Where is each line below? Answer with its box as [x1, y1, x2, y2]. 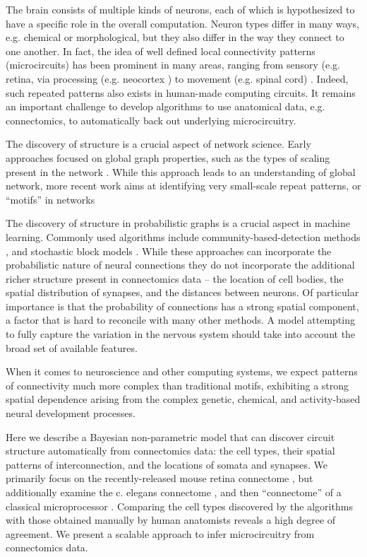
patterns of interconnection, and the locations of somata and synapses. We [6, 457, 327, 471]
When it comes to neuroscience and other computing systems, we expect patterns [6, 364, 358, 379]
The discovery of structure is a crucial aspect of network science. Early [6, 136, 311, 151]
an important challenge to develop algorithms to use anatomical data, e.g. [6, 99, 325, 114]
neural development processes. [6, 406, 136, 421]
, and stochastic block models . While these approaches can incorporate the [6, 243, 332, 258]
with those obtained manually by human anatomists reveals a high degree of [6, 512, 336, 527]
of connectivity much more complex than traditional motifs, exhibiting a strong [6, 377, 349, 392]
